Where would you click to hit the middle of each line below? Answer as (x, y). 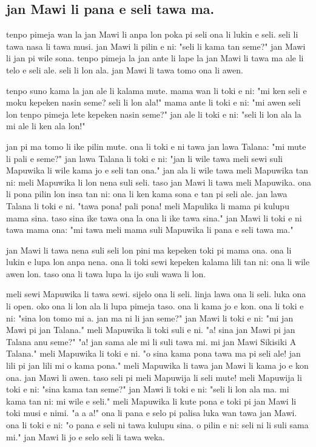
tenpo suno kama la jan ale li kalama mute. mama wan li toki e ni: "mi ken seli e (156, 90)
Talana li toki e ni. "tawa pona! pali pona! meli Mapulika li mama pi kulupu (148, 205)
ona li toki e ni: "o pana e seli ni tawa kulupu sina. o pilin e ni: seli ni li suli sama (157, 425)
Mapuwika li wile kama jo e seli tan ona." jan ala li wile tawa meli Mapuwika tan (157, 170)
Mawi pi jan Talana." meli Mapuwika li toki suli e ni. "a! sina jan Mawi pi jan (151, 330)
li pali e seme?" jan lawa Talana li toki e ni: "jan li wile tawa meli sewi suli (144, 158)
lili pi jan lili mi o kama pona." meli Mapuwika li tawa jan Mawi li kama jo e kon (157, 365)
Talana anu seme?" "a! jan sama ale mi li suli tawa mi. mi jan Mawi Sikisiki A (151, 341)
